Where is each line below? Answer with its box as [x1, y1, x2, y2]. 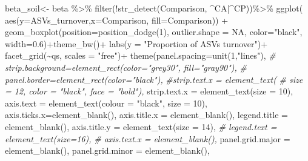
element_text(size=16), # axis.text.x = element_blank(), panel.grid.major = [5, 132, 290, 145]
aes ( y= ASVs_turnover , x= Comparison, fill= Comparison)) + [5, 13, 229, 26]
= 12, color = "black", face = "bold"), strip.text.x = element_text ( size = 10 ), [5, 85, 293, 97]
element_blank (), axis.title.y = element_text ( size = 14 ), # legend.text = [5, 120, 277, 133]
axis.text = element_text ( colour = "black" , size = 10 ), [5, 96, 207, 109]
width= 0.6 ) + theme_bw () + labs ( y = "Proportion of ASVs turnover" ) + [5, 37, 268, 50]
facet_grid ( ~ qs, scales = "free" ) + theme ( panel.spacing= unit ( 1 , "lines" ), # [5, 49, 276, 62]
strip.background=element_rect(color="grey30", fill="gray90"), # [5, 61, 247, 73]
